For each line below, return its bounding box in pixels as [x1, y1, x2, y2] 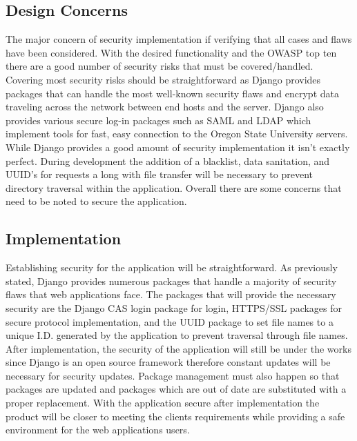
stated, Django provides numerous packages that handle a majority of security [6, 273, 337, 288]
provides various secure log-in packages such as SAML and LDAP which [6, 112, 311, 127]
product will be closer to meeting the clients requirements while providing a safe [6, 409, 345, 423]
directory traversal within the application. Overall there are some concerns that [6, 180, 342, 195]
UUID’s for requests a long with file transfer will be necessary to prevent [6, 167, 313, 182]
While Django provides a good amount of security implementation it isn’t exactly [6, 139, 350, 154]
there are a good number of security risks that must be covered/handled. [6, 59, 313, 73]
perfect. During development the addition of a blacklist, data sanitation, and [6, 153, 330, 168]
